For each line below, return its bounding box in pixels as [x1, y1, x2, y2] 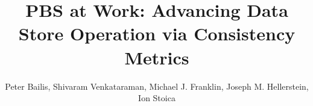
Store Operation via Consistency [18, 21, 296, 46]
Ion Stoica [138, 92, 175, 104]
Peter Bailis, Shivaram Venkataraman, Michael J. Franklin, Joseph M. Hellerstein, [5, 79, 309, 92]
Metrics [124, 45, 189, 69]
